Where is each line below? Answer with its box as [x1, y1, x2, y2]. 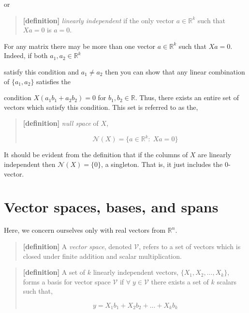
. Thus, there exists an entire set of [135, 92, 239, 103]
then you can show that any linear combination [105, 66, 245, 76]
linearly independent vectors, [93, 267, 179, 277]
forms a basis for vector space [23, 276, 111, 286]
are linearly [198, 149, 232, 160]
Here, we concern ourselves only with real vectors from [4, 225, 166, 235]
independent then [4, 159, 56, 169]
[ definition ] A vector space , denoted [23, 241, 132, 251]
